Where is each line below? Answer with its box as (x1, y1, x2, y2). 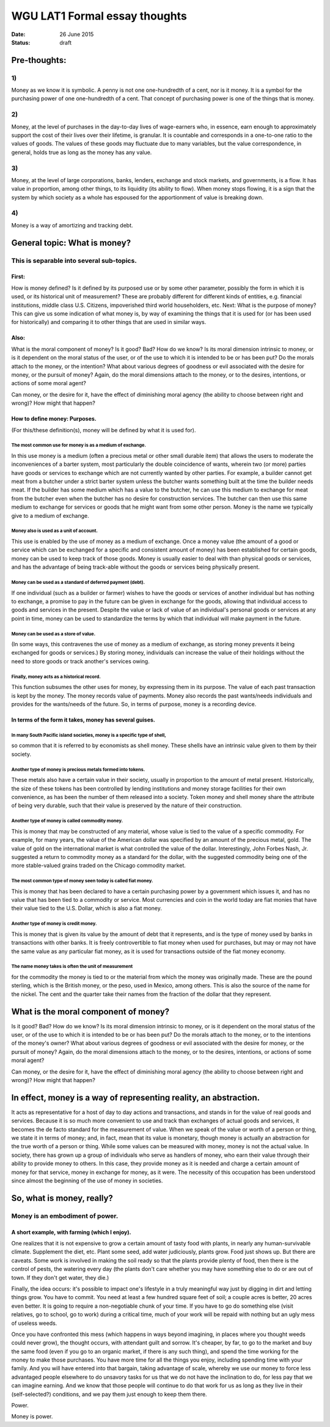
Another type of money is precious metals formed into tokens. (11, 766, 145, 773)
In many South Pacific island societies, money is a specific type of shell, (11, 732, 166, 738)
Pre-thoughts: (11, 55, 67, 65)
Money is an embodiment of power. (11, 1211, 119, 1220)
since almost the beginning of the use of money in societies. (11, 1177, 163, 1184)
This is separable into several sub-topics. (11, 256, 137, 265)
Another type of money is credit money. (11, 921, 97, 927)
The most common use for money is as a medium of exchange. (11, 442, 147, 449)
